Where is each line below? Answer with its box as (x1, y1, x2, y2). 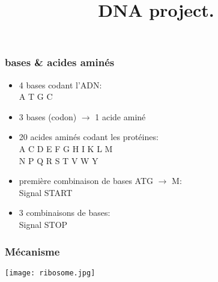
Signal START (19, 186, 73, 198)
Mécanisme (5, 244, 60, 259)
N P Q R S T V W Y (19, 154, 98, 167)
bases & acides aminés (5, 55, 115, 70)
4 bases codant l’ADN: (19, 78, 102, 91)
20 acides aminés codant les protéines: (19, 130, 159, 143)
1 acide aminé (95, 110, 146, 123)
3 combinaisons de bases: (19, 206, 111, 219)
